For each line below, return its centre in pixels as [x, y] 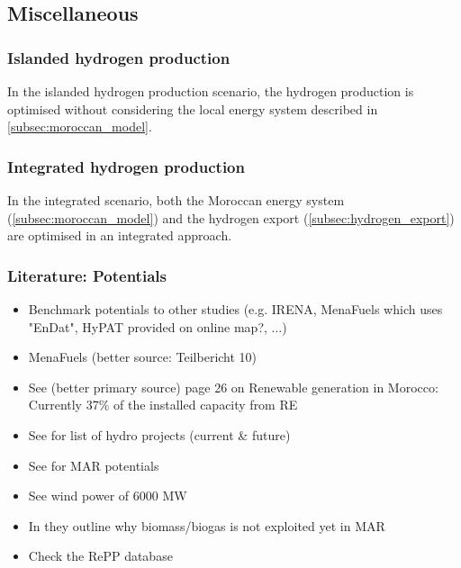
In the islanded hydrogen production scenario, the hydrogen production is [211, 91]
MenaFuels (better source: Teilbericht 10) [143, 357]
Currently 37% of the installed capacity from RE [163, 405]
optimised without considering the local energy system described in [193, 108]
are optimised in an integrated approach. [120, 235]
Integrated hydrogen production [126, 166]
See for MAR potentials [94, 465]
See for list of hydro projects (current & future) [159, 434]
